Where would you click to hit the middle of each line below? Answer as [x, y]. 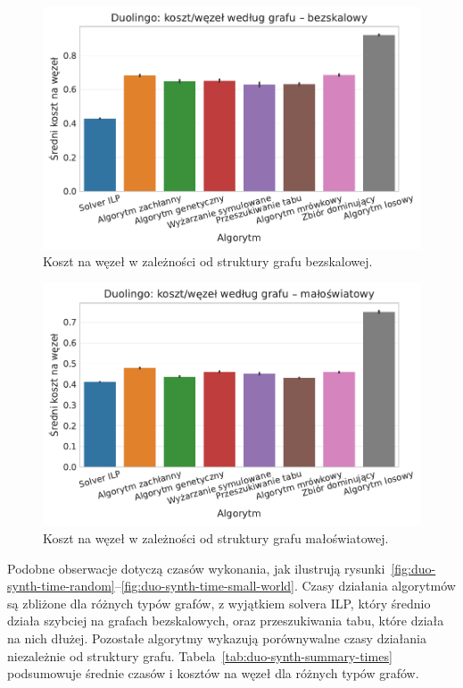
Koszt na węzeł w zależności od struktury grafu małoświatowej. [216, 537]
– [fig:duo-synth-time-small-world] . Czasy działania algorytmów [285, 586]
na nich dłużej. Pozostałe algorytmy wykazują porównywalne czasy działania [217, 638]
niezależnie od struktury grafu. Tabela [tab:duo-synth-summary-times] [200, 655]
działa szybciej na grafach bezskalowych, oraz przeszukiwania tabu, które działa [226, 621]
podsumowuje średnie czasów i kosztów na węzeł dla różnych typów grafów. [213, 673]
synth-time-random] [61, 586]
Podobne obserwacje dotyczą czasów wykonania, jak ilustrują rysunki [196, 568]
